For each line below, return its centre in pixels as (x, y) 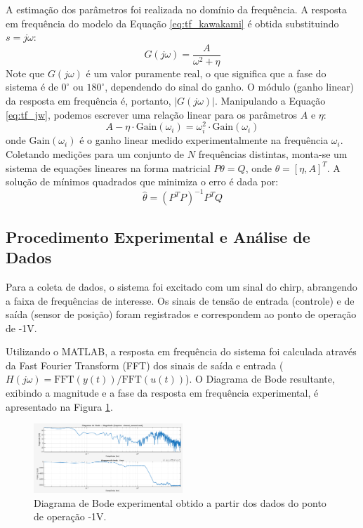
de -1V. (21, 328)
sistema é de (32, 87)
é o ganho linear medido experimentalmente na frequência (204, 140)
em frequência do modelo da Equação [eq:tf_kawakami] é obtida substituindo (172, 23)
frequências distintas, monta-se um (273, 154)
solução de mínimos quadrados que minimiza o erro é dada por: (142, 181)
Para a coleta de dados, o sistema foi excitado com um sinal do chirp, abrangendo (181, 286)
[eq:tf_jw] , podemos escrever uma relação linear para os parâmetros (152, 114)
